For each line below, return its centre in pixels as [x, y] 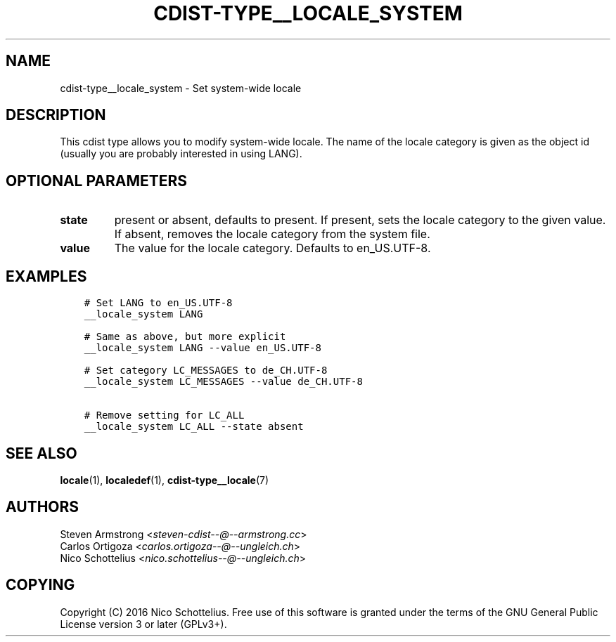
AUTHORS [43, 507]
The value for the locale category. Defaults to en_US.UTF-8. [272, 248]
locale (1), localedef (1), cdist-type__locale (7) [165, 480]
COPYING [40, 585]
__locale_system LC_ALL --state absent [194, 427]
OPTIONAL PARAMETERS [97, 181]
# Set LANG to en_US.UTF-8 [158, 303]
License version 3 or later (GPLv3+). [143, 624]
